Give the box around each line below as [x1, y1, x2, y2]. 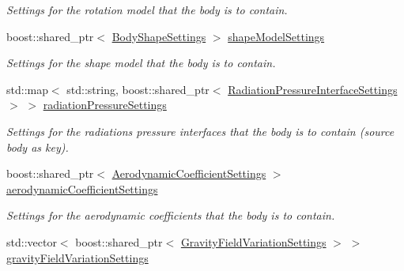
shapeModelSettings [228, 28, 325, 44]
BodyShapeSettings [111, 28, 206, 44]
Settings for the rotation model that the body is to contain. [6, 2, 288, 17]
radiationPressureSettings [43, 96, 167, 113]
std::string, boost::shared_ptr [66, 81, 210, 97]
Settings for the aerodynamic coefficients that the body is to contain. [6, 207, 335, 224]
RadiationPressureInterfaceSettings [228, 81, 398, 97]
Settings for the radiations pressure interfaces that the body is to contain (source [6, 122, 395, 139]
